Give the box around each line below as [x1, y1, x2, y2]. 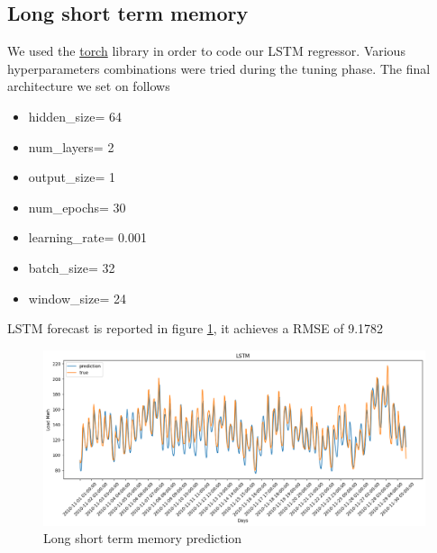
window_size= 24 [28, 288, 126, 307]
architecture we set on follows [7, 77, 170, 95]
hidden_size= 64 [28, 106, 122, 125]
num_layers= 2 [28, 137, 114, 156]
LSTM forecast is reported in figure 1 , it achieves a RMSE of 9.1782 [7, 319, 384, 338]
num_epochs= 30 [28, 197, 126, 216]
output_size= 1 [28, 168, 115, 186]
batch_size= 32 [28, 258, 115, 276]
